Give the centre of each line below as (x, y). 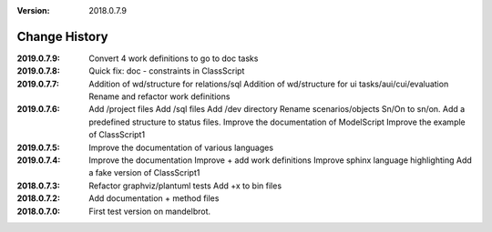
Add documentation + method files (154, 198)
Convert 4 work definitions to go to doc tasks (174, 58)
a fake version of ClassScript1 (144, 173)
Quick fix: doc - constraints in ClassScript (167, 71)
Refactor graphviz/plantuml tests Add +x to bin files (185, 186)
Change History (62, 36)
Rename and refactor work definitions (159, 96)
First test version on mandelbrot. (150, 211)
